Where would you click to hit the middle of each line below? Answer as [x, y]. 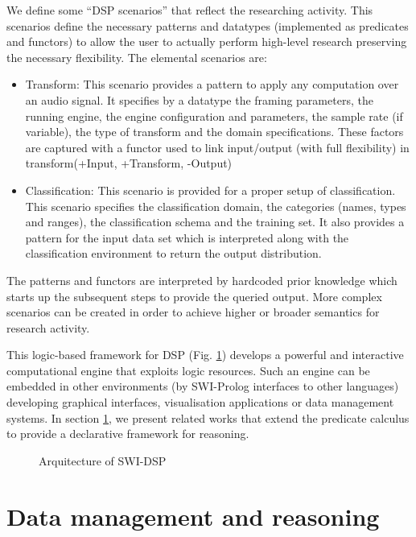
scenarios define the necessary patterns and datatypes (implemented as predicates [208, 25]
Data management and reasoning [193, 516]
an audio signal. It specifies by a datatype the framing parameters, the [199, 99]
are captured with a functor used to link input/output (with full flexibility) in [217, 147]
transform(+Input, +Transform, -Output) [129, 163]
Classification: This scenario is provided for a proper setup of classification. [210, 190]
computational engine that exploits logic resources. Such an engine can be [188, 370]
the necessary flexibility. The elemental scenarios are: [137, 57]
